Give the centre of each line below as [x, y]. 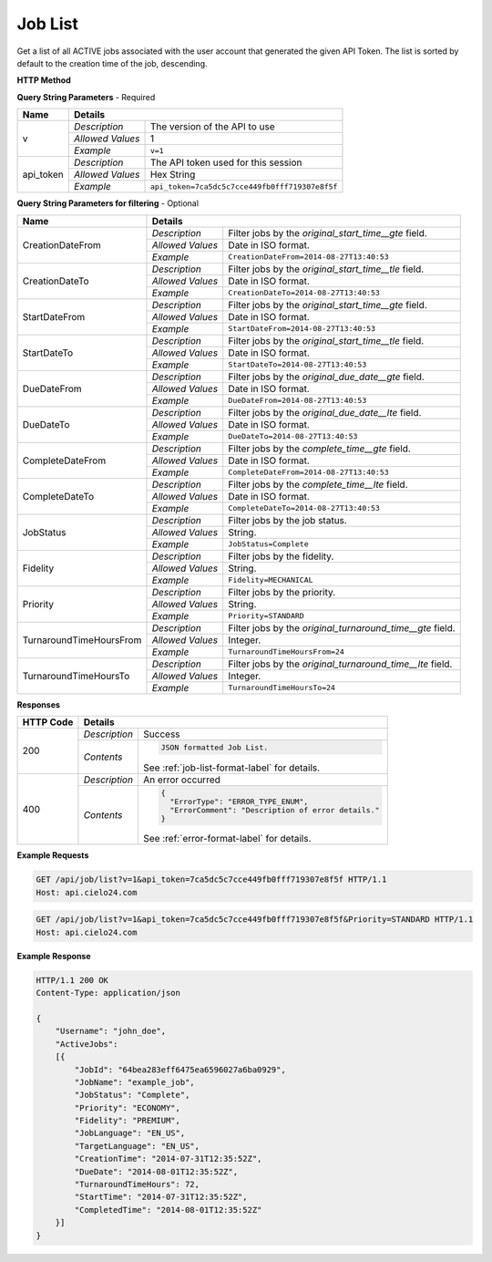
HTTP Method [44, 80]
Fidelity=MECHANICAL [271, 580]
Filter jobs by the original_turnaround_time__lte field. [340, 664]
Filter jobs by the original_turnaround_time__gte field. [342, 627]
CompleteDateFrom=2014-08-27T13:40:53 [308, 472]
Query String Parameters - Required [86, 97]
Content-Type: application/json [108, 993]
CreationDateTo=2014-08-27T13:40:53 [304, 293]
